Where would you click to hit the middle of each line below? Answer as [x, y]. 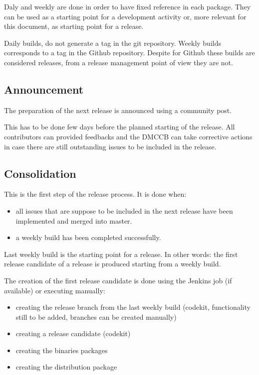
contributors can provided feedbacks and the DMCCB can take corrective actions [128, 136]
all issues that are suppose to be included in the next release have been [124, 210]
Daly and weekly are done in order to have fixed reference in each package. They [128, 6]
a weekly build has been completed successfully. [88, 237]
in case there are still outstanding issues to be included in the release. [110, 146]
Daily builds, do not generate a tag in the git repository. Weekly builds [113, 43]
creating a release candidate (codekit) [73, 333]
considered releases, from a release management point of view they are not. [119, 62]
